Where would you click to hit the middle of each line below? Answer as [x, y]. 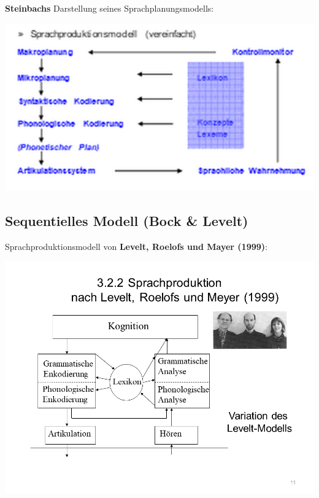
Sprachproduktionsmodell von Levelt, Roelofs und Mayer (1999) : [136, 246]
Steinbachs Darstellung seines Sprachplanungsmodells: [110, 8]
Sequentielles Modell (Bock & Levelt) [127, 220]
